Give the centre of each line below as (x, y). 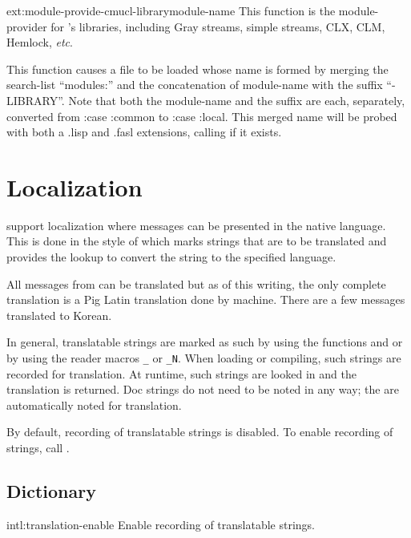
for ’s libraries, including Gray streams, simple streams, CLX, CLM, (218, 26)
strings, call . (38, 448)
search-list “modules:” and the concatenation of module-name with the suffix (195, 85)
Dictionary (51, 491)
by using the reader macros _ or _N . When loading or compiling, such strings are (204, 358)
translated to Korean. (59, 315)
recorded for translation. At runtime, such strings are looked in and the (181, 373)
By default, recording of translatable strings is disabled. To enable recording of (200, 432)
